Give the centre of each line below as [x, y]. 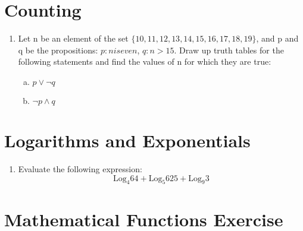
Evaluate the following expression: [80, 169]
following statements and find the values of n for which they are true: [145, 61]
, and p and [277, 38]
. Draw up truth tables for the [229, 50]
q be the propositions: [58, 50]
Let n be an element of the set [73, 38]
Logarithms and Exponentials [127, 140]
